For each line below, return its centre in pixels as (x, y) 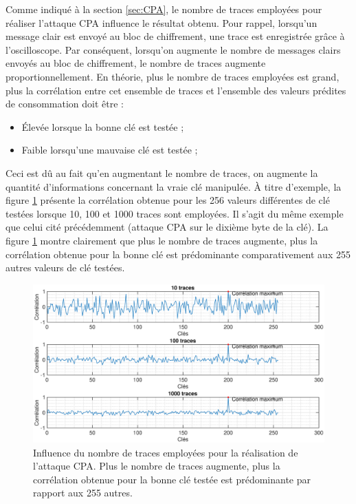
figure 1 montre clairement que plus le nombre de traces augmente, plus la (162, 240)
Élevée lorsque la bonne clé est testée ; (103, 126)
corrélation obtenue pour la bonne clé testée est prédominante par (172, 479)
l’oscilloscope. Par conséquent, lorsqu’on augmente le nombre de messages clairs (173, 49)
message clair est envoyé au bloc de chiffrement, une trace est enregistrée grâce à (175, 36)
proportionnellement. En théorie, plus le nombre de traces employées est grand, (173, 76)
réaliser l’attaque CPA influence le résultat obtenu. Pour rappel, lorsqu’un (162, 22)
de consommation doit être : (65, 104)
